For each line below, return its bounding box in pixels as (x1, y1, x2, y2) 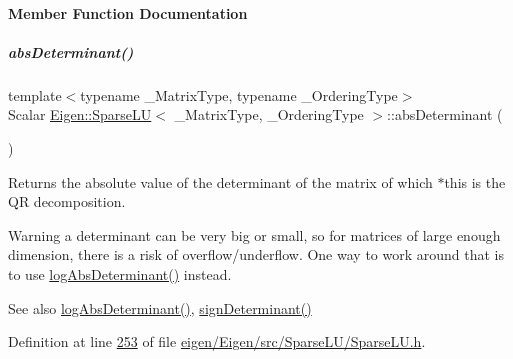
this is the (444, 171, 506, 192)
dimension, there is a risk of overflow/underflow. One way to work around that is (8, 244, 504, 265)
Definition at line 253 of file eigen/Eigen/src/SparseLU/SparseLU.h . (8, 331, 426, 352)
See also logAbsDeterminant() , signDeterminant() (8, 297, 312, 318)
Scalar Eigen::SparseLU (8, 104, 152, 125)
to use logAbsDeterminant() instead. (8, 263, 232, 284)
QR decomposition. (8, 191, 126, 212)
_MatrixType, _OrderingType (174, 104, 364, 125)
